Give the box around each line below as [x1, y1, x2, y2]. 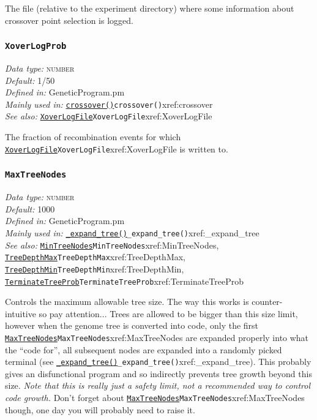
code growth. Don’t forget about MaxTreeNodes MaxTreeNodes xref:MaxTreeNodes [5, 391, 305, 404]
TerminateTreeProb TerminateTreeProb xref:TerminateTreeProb [5, 274, 244, 287]
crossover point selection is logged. [5, 13, 133, 26]
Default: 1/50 [5, 73, 55, 86]
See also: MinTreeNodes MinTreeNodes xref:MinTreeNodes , [5, 238, 219, 251]
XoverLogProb [5, 41, 67, 51]
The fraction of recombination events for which [5, 130, 181, 143]
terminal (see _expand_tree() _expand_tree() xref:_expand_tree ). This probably [5, 355, 311, 368]
